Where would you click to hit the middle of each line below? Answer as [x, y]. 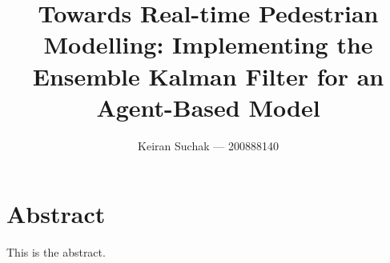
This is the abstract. [56, 252]
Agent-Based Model [208, 107]
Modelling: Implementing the [208, 44]
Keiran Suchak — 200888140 [208, 145]
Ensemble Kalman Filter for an [208, 76]
